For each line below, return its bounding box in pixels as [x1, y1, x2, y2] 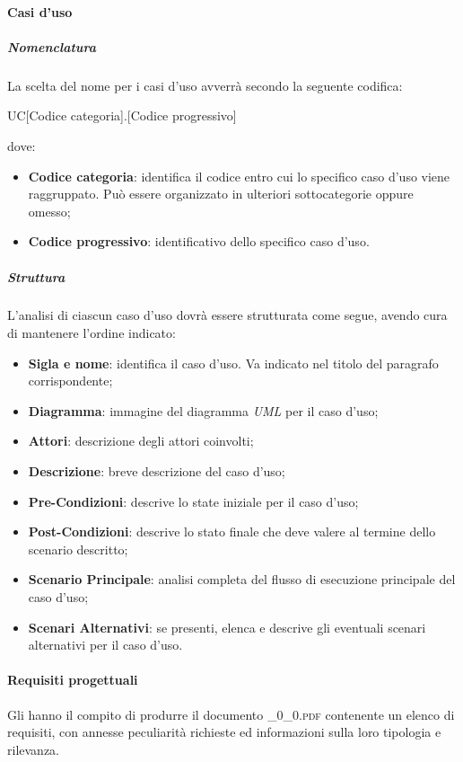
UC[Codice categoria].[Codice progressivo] [7, 106, 237, 125]
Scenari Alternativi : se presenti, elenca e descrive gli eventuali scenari [28, 617, 426, 636]
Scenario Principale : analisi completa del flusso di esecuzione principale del [28, 570, 456, 589]
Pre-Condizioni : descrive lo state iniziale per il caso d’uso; [28, 492, 359, 510]
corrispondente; [28, 371, 113, 390]
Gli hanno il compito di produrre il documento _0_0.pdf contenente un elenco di [7, 704, 455, 723]
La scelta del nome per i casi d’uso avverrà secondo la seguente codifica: [7, 75, 403, 94]
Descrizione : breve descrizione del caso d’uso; [28, 462, 285, 481]
